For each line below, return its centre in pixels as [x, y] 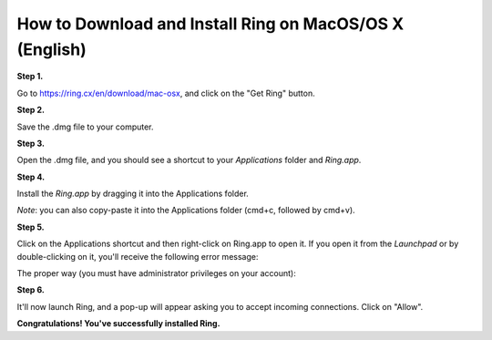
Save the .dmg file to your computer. [85, 127]
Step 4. [31, 177]
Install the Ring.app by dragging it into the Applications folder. [133, 194]
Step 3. [31, 143]
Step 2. [31, 110]
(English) [51, 49]
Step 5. [31, 227]
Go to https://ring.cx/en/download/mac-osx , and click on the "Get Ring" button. [166, 93]
